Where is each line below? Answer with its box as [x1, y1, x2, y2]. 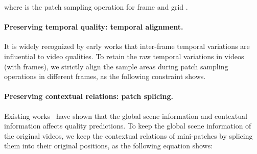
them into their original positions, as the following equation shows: [4, 140, 213, 151]
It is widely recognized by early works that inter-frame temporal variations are [4, 41, 250, 52]
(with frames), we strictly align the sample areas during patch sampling [4, 61, 228, 71]
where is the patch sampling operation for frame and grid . [4, 2, 188, 12]
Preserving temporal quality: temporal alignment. [4, 21, 183, 32]
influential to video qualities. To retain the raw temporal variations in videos [4, 50, 244, 61]
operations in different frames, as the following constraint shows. [4, 71, 206, 82]
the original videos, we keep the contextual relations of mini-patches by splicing [4, 130, 253, 141]
